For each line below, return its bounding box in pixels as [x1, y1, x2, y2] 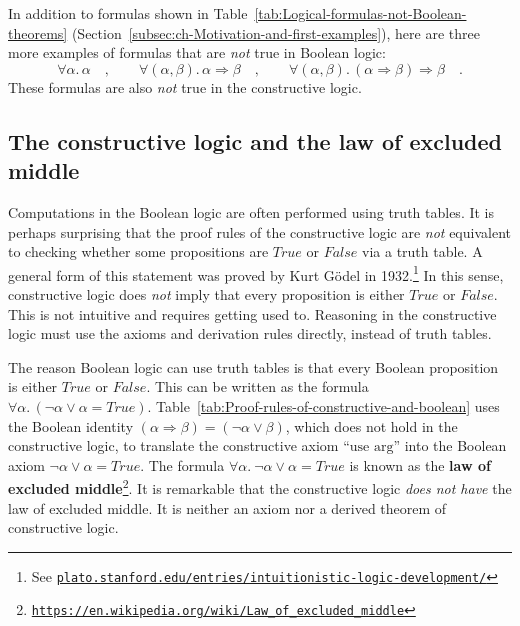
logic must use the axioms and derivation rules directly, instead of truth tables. [8, 323, 492, 344]
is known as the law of [349, 454, 491, 475]
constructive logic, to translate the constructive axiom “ [8, 435, 350, 456]
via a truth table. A [362, 241, 483, 262]
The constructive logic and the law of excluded [8, 125, 503, 156]
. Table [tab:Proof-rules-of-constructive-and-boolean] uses [147, 395, 500, 416]
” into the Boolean [393, 435, 507, 456]
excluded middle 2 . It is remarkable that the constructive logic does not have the [8, 475, 512, 498]
